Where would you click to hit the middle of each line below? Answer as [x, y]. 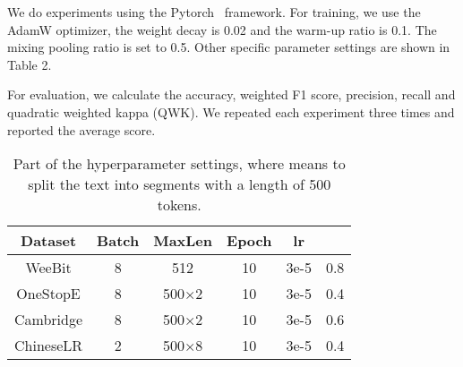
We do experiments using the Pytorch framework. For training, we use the [214, 12]
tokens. [179, 205]
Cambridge [49, 320]
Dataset [49, 241]
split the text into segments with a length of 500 [180, 184]
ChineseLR [49, 346]
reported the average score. [81, 129]
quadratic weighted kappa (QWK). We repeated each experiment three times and [231, 111]
